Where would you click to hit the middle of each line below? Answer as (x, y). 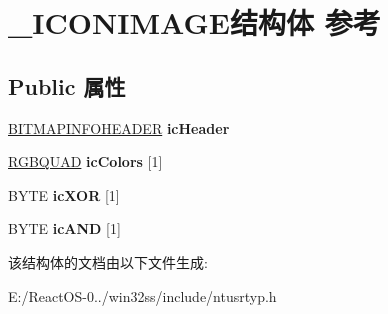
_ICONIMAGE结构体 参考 (194, 22)
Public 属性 (67, 85)
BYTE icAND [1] (64, 228)
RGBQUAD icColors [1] (85, 161)
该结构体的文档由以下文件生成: (108, 261)
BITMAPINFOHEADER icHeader (119, 127)
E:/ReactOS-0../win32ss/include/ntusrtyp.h (142, 295)
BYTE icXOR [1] (64, 194)
